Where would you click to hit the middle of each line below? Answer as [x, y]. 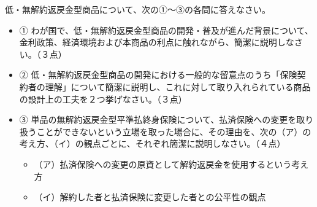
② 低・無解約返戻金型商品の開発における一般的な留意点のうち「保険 [158, 75]
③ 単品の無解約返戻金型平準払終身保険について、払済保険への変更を [158, 119]
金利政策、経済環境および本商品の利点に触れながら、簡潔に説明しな [157, 42]
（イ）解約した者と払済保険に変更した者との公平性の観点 [150, 197]
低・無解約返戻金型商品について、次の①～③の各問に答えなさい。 [138, 9]
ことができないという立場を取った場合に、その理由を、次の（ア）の [174, 131]
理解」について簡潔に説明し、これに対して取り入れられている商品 [178, 86]
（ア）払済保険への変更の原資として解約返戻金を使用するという [163, 164]
